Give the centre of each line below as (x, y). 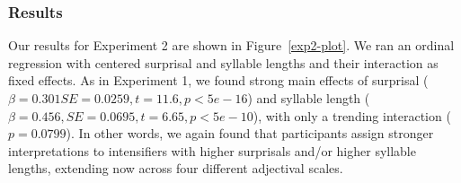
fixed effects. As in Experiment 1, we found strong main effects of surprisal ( (218, 80)
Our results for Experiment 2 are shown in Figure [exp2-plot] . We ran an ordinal (231, 45)
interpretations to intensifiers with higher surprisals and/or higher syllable (212, 150)
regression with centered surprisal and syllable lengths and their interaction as (223, 62)
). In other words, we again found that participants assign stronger (250, 133)
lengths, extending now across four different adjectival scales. (176, 168)
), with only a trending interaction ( (352, 115)
